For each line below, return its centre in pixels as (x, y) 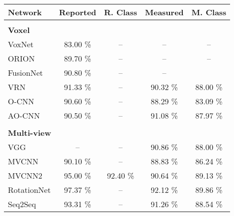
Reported (78, 12)
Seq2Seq (22, 204)
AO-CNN (24, 115)
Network (25, 12)
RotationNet (29, 190)
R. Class (121, 12)
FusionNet (25, 73)
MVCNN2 (25, 175)
